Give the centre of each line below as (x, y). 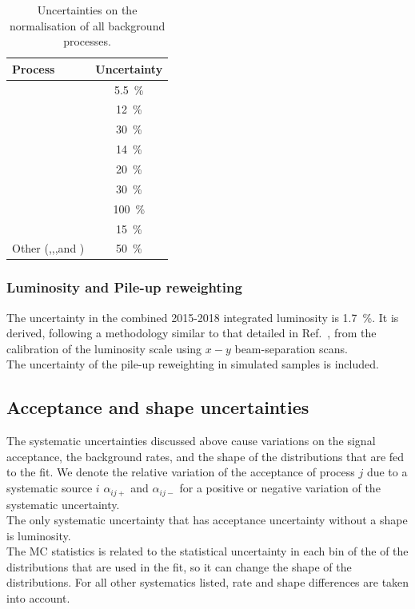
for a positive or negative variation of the (280, 488)
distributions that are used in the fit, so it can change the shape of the (179, 566)
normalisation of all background (87, 25)
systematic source (50, 488)
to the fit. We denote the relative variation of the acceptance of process (181, 472)
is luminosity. (39, 535)
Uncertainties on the (87, 10)
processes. (87, 41)
